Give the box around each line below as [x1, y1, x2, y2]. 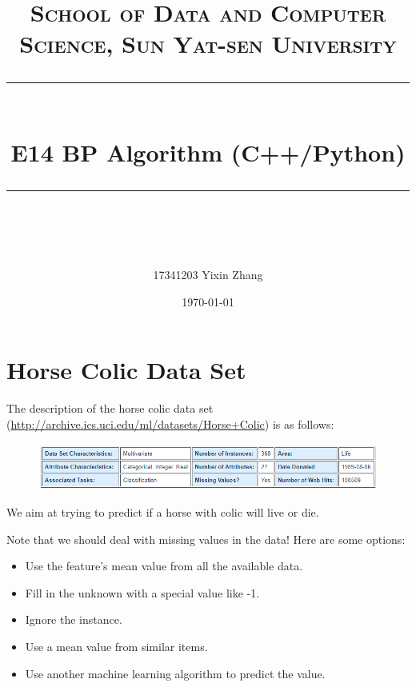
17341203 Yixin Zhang [153, 266, 263, 283]
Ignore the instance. [25, 611, 122, 628]
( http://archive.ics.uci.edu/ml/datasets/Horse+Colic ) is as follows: [6, 415, 334, 432]
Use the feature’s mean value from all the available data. [25, 557, 303, 574]
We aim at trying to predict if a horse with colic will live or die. [6, 504, 319, 521]
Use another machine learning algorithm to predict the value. [25, 665, 326, 681]
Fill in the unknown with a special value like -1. [25, 584, 260, 601]
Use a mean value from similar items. [25, 638, 208, 655]
